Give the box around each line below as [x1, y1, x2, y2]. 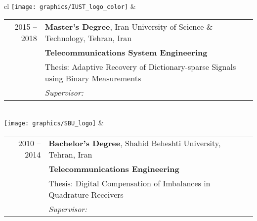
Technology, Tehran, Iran [44, 32, 132, 44]
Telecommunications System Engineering [44, 46, 208, 58]
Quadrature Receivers [48, 188, 124, 200]
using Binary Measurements [44, 72, 141, 84]
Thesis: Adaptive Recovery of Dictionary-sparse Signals [44, 60, 236, 72]
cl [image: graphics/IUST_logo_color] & [4, 1, 136, 11]
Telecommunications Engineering [48, 163, 179, 174]
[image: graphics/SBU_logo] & [4, 117, 104, 128]
